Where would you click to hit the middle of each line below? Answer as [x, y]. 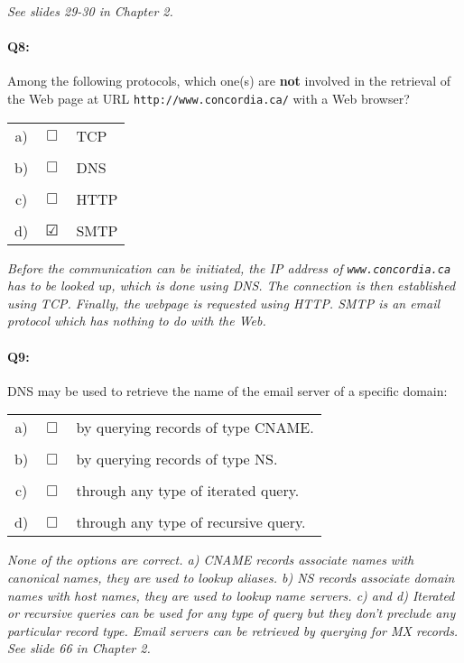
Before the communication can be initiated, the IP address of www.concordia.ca [229, 267]
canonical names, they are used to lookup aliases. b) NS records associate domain [231, 578]
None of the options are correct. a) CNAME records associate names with [211, 560]
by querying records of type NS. [177, 459]
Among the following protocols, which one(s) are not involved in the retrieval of [229, 81]
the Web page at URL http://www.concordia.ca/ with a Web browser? [209, 98]
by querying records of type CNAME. [195, 428]
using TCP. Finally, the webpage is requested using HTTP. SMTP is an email [224, 303]
